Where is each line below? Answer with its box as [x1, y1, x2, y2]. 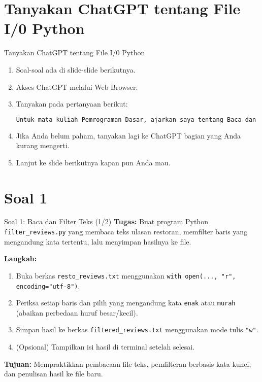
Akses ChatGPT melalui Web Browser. [16, 81, 138, 92]
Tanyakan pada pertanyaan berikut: [16, 98, 128, 109]
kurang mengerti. [16, 140, 70, 151]
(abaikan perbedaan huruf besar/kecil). [16, 307, 138, 318]
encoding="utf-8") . [16, 280, 80, 291]
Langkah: [4, 253, 37, 264]
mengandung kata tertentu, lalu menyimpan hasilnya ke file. [4, 236, 191, 247]
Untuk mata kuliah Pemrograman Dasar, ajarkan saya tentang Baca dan [16, 116, 256, 123]
